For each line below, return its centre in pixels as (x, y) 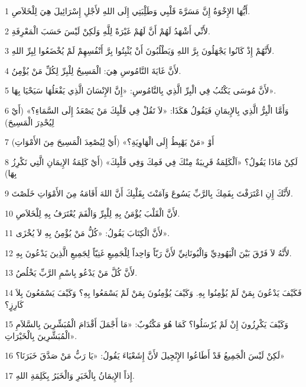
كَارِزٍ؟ (14, 304)
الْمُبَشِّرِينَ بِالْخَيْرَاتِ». (41, 335)
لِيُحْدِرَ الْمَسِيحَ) (30, 122)
